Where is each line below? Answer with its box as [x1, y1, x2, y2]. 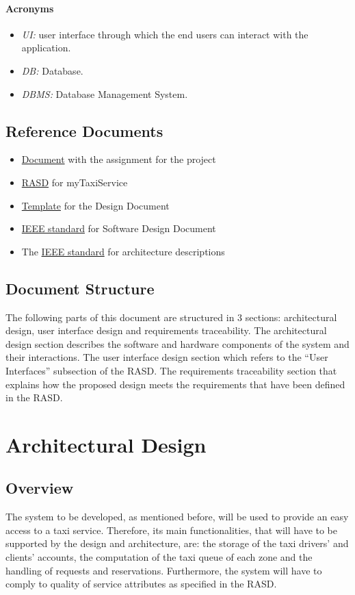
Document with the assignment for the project [21, 152, 216, 166]
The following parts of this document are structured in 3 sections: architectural [5, 309, 337, 324]
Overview [5, 477, 74, 498]
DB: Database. [21, 63, 83, 77]
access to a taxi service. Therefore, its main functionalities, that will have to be [5, 522, 338, 537]
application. [21, 40, 71, 55]
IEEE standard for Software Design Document [21, 221, 216, 236]
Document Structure [5, 277, 155, 299]
